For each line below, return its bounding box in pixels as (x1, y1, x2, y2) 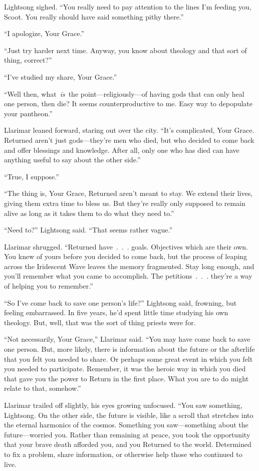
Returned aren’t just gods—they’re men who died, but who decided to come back (4, 134, 254, 145)
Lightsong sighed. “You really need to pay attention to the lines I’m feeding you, (4, 2, 251, 12)
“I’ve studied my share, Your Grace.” (4, 71, 117, 82)
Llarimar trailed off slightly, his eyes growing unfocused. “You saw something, (4, 400, 242, 410)
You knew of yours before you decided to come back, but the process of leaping (4, 251, 247, 262)
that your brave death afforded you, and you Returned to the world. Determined (4, 439, 251, 449)
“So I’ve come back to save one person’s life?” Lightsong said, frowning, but (4, 297, 237, 308)
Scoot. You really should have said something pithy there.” (4, 11, 184, 22)
